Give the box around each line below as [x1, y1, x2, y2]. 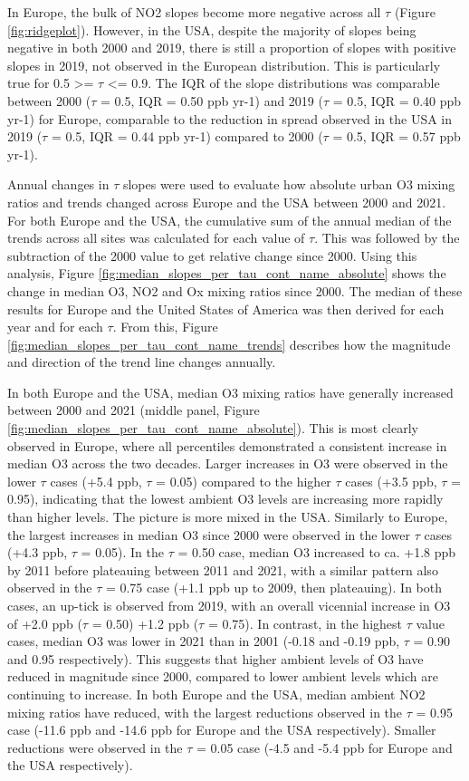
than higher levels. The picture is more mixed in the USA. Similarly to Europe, [7, 507, 448, 526]
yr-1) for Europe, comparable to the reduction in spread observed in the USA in [7, 109, 453, 128]
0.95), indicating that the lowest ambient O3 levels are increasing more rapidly [7, 489, 444, 508]
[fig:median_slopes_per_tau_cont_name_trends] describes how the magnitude [7, 334, 451, 353]
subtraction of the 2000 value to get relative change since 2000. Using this [7, 246, 417, 265]
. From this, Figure [112, 317, 218, 336]
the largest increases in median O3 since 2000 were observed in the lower [7, 525, 411, 544]
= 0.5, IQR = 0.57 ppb [332, 127, 461, 146]
